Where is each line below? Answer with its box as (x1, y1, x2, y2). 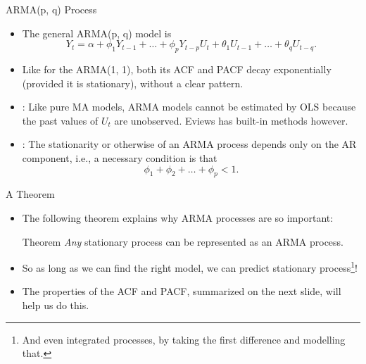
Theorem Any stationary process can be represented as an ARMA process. (22, 234, 343, 249)
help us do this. (22, 297, 89, 312)
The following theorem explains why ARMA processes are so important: (22, 210, 334, 225)
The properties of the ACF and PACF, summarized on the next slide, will (22, 284, 341, 299)
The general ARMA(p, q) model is (22, 25, 172, 40)
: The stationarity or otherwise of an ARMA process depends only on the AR (22, 137, 357, 151)
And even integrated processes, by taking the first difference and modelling (22, 332, 346, 346)
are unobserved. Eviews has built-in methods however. (114, 113, 348, 127)
